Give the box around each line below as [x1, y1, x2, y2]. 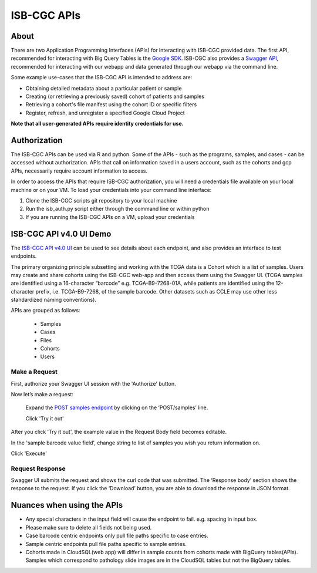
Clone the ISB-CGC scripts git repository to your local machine [25, 197, 177, 204]
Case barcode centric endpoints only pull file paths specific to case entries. [25, 532, 208, 540]
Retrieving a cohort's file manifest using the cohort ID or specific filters [25, 101, 197, 108]
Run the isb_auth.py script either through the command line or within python [25, 205, 210, 213]
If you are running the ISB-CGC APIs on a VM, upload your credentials [25, 213, 195, 220]
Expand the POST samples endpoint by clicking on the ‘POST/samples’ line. [25, 404, 208, 411]
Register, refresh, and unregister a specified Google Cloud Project [25, 109, 185, 116]
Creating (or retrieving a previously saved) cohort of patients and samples [25, 93, 205, 100]
